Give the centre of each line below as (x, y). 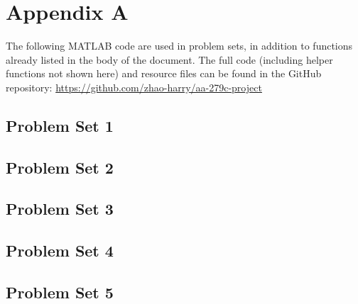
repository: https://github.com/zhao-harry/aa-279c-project (134, 87)
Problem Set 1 (60, 125)
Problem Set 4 (60, 250)
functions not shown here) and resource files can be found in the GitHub (164, 73)
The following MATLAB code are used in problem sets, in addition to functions (179, 46)
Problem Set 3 (60, 209)
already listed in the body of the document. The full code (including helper (169, 59)
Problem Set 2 (60, 167)
